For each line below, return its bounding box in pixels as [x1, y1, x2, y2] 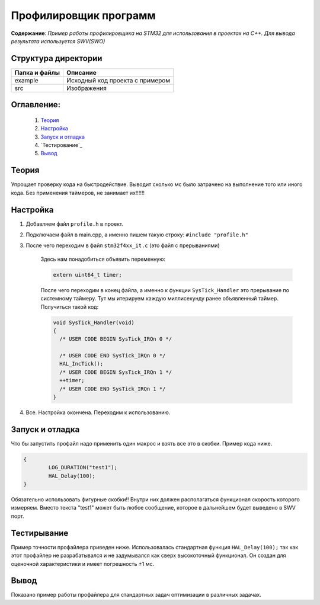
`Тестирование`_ [40, 142, 82, 149]
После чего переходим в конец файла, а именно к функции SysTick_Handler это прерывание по [40, 286, 290, 293]
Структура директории [11, 53, 103, 63]
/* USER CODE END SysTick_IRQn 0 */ [59, 353, 166, 359]
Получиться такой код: [40, 303, 99, 310]
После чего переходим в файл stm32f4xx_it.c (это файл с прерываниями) [25, 242, 220, 249]
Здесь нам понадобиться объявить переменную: [40, 255, 166, 263]
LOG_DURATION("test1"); [48, 464, 118, 471]
